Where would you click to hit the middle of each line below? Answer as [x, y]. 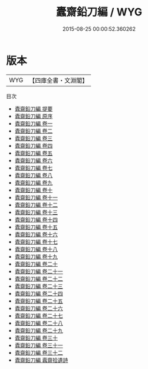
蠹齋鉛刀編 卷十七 [36, 242]
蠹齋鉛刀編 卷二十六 [39, 308]
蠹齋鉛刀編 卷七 [34, 168]
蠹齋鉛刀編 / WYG [99, 12]
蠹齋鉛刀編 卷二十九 [39, 330]
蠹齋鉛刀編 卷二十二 [39, 279]
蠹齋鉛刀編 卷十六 [36, 234]
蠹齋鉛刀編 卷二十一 [39, 271]
